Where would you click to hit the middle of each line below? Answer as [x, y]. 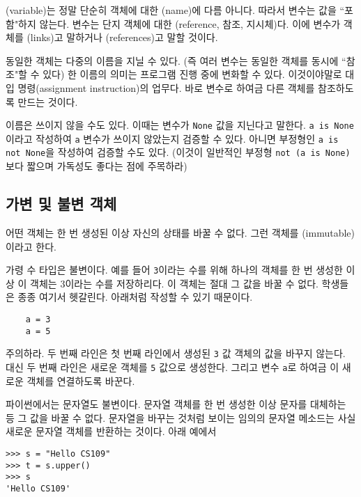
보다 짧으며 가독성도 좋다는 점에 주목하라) [97, 166]
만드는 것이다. [48, 101]
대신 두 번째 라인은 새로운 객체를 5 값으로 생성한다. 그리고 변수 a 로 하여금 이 [172, 366]
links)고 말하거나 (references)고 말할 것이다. [124, 37]
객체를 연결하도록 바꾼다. [81, 380]
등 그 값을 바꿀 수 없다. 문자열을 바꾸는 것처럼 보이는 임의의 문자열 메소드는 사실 [181, 417]
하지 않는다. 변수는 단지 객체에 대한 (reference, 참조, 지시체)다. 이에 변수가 [179, 23]
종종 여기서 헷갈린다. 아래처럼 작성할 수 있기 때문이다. [135, 297]
